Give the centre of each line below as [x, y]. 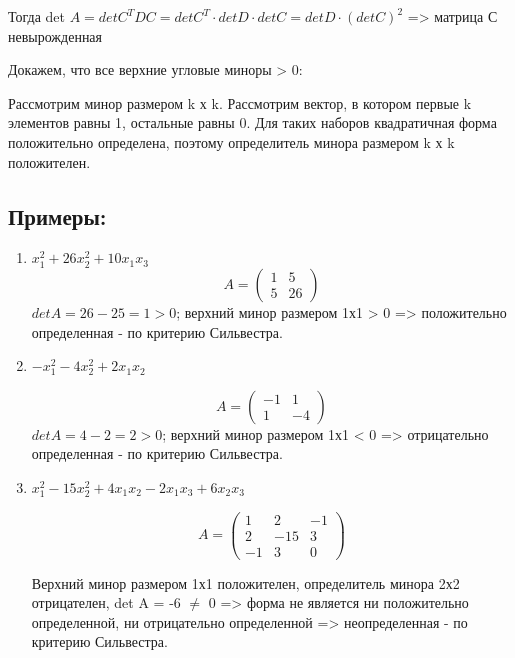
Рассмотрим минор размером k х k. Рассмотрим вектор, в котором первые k [240, 102]
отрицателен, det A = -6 [106, 602]
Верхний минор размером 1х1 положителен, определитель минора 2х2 [245, 582]
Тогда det [36, 16]
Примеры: [57, 215]
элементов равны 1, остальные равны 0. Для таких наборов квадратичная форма [252, 122]
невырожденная [55, 35]
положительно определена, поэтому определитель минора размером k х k [231, 141]
